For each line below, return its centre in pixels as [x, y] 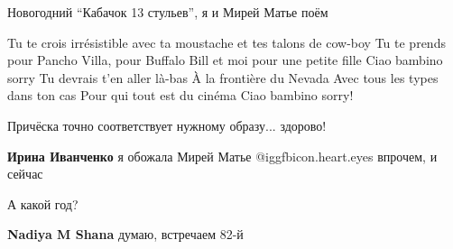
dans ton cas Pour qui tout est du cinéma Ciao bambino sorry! [180, 95]
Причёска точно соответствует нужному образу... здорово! [167, 125]
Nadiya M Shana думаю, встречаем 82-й [125, 234]
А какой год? [43, 203]
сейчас [25, 174]
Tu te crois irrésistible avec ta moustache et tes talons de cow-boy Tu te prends [226, 42]
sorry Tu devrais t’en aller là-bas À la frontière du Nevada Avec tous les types [223, 77]
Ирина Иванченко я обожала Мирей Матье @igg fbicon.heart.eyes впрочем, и [222, 156]
